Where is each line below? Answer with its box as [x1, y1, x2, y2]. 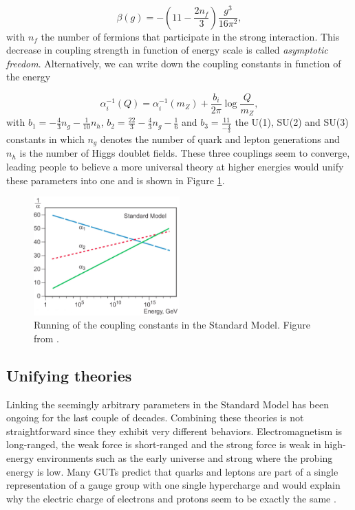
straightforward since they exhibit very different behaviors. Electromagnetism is [6, 423, 343, 438]
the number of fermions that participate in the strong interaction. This [41, 29, 340, 43]
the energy [6, 69, 51, 84]
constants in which [6, 131, 85, 146]
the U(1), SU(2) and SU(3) [235, 115, 349, 129]
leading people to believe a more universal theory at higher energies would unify [6, 159, 344, 174]
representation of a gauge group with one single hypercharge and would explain [6, 478, 341, 492]
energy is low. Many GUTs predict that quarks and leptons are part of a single [6, 464, 338, 478]
